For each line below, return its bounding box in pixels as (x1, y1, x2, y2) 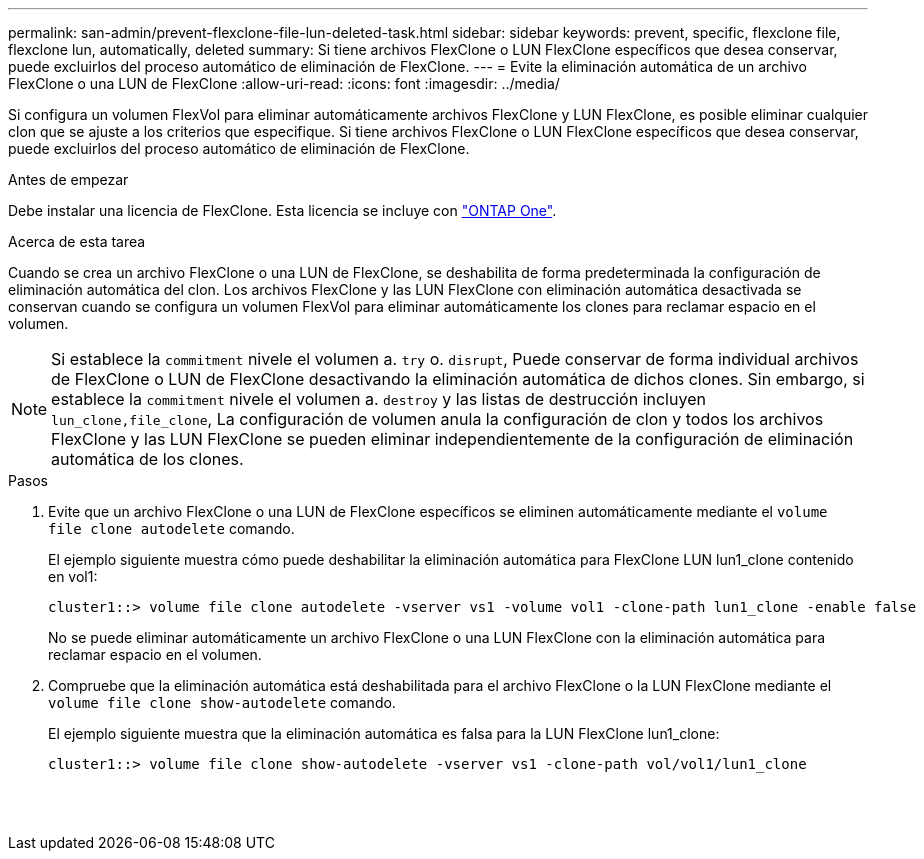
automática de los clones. (51, 449, 244, 469)
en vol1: (48, 568, 98, 585)
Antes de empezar (8, 171, 129, 188)
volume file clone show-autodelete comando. (48, 694, 396, 711)
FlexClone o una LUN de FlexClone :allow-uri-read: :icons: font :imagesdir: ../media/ (8, 75, 560, 92)
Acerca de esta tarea (8, 233, 146, 250)
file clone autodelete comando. (48, 520, 295, 537)
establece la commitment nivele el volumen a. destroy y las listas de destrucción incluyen (51, 389, 706, 409)
